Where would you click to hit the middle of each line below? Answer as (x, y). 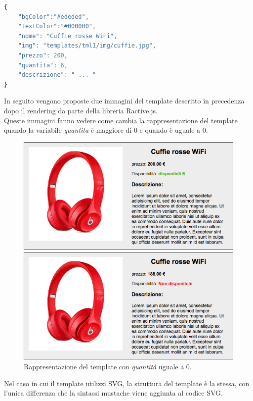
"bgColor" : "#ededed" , (53, 17)
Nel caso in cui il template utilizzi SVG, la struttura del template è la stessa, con (127, 383)
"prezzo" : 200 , (43, 55)
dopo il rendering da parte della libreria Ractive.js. (81, 110)
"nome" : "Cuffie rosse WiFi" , (68, 36)
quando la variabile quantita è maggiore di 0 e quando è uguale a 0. (106, 130)
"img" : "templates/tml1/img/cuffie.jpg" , (87, 46)
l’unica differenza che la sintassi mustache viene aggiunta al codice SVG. (113, 393)
